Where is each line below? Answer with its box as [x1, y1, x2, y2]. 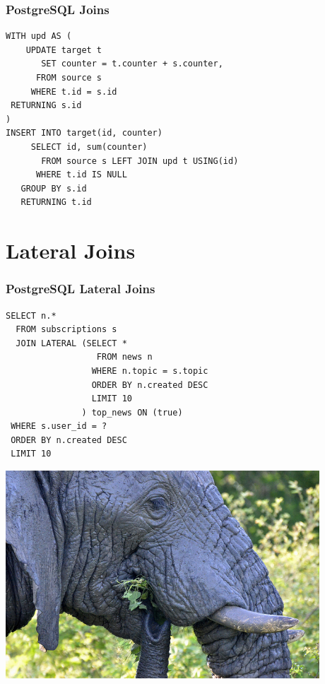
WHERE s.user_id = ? [11, 421, 107, 432]
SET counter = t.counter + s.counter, [41, 59, 223, 69]
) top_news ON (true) [81, 407, 183, 418]
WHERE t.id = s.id [30, 86, 117, 97]
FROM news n [96, 352, 153, 362]
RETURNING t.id [20, 197, 92, 208]
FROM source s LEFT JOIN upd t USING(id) [41, 155, 239, 166]
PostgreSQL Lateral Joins [6, 280, 155, 297]
